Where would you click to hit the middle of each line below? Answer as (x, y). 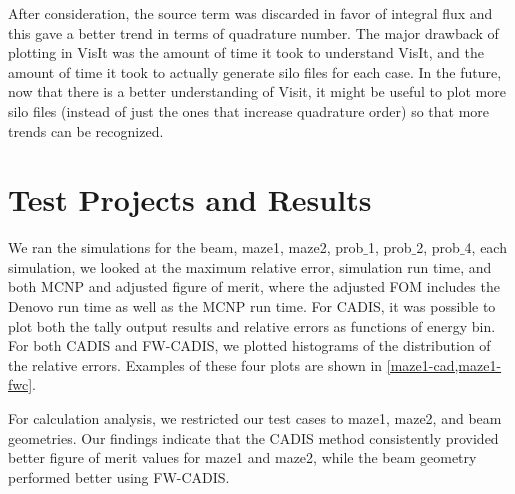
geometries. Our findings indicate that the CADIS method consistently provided (253, 437)
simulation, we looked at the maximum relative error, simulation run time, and (250, 266)
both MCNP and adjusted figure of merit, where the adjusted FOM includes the (254, 286)
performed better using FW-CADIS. (119, 476)
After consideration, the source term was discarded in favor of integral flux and (250, 13)
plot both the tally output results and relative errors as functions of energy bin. (252, 325)
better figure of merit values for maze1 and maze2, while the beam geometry (242, 457)
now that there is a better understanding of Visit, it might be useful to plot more (257, 91)
